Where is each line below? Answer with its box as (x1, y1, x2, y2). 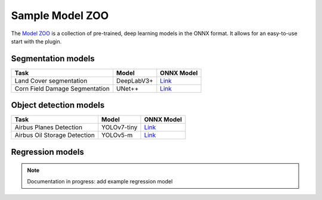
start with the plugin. (11, 37, 62, 45)
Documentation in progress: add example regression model (27, 177, 173, 185)
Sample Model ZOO (11, 9, 109, 22)
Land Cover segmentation (14, 76, 88, 85)
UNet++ (116, 84, 139, 92)
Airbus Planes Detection (14, 123, 83, 132)
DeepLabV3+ (116, 76, 153, 85)
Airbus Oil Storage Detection (14, 131, 95, 139)
